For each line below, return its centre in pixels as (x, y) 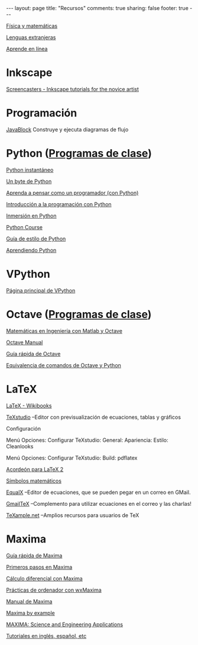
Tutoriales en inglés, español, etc (46, 636)
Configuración (24, 428)
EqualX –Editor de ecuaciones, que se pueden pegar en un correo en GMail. (98, 492)
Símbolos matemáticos (34, 480)
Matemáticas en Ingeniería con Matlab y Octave (64, 330)
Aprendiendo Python (31, 250)
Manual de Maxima (29, 601)
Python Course (25, 227)
